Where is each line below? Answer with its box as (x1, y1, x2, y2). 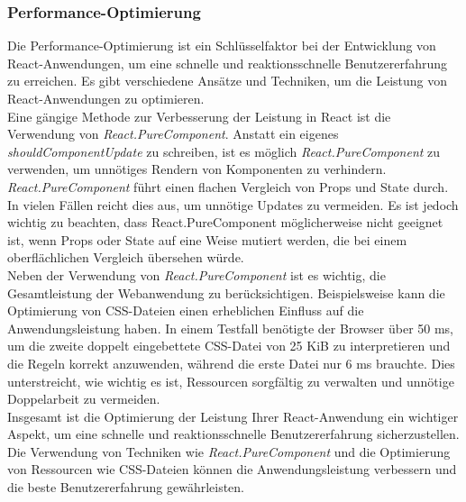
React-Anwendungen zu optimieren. (7, 89, 205, 107)
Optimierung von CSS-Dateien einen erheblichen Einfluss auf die (7, 301, 364, 320)
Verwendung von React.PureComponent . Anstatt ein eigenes (7, 124, 339, 143)
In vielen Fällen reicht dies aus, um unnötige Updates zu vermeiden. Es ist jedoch (7, 195, 459, 214)
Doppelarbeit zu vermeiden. (7, 389, 160, 408)
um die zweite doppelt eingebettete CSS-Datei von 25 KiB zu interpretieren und (7, 336, 451, 355)
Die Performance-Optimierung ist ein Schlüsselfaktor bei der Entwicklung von (7, 36, 436, 55)
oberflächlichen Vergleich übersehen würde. (7, 248, 244, 267)
